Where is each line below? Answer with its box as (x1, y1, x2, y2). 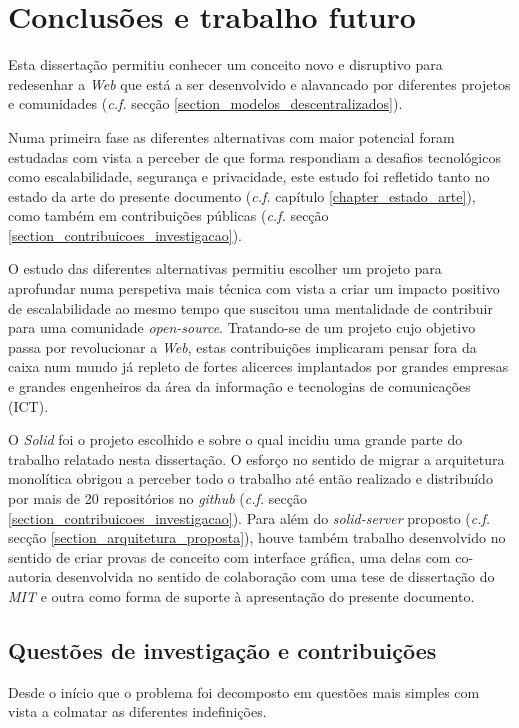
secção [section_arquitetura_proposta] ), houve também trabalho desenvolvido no (8, 527, 506, 548)
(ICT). (8, 395, 49, 416)
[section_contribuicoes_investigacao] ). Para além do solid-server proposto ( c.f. (8, 507, 491, 528)
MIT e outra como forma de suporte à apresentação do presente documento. (8, 585, 475, 606)
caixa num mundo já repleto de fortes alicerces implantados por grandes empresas (8, 356, 509, 377)
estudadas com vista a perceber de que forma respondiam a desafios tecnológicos (8, 146, 501, 167)
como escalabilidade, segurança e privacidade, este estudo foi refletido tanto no (8, 166, 490, 187)
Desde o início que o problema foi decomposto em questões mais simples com (8, 681, 480, 702)
